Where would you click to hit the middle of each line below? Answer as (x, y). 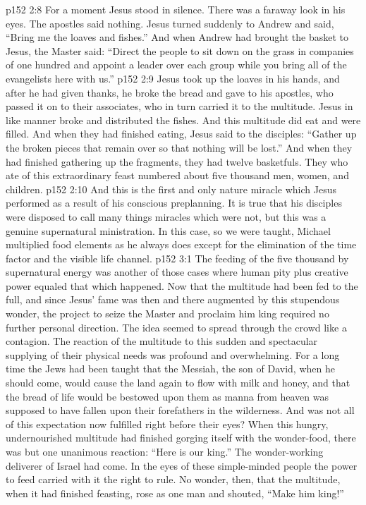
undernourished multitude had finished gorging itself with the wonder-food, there (181, 438)
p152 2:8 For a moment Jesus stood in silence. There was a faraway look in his (176, 9)
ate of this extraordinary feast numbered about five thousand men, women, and (177, 175)
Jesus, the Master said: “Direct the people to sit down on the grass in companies (180, 50)
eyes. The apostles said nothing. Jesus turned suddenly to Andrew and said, (170, 23)
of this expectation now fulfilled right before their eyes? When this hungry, (167, 424)
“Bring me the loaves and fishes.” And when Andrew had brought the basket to (177, 37)
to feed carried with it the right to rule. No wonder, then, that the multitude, (173, 479)
